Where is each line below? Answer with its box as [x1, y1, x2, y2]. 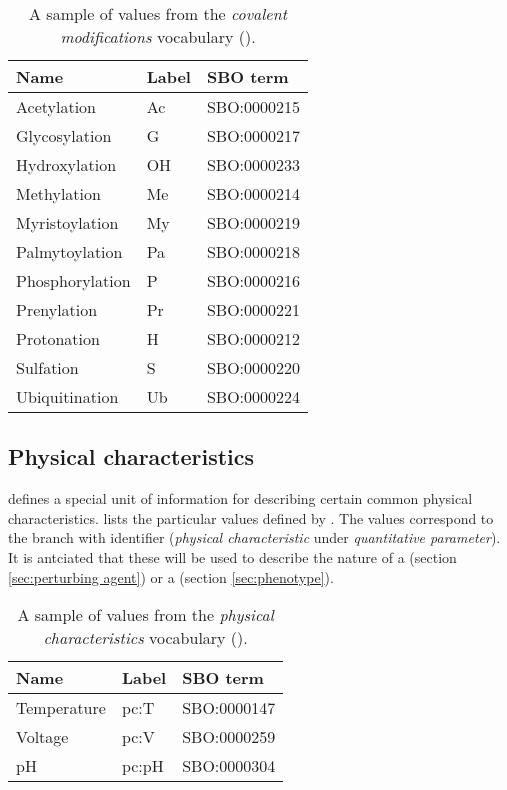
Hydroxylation [16, 153, 117, 176]
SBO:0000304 [182, 754, 276, 778]
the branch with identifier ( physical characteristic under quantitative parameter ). [8, 527, 501, 548]
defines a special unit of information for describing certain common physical [8, 488, 473, 509]
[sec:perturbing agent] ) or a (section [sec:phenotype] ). [8, 566, 334, 587]
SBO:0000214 [206, 182, 301, 205]
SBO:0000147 [182, 696, 276, 720]
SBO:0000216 [206, 269, 301, 292]
